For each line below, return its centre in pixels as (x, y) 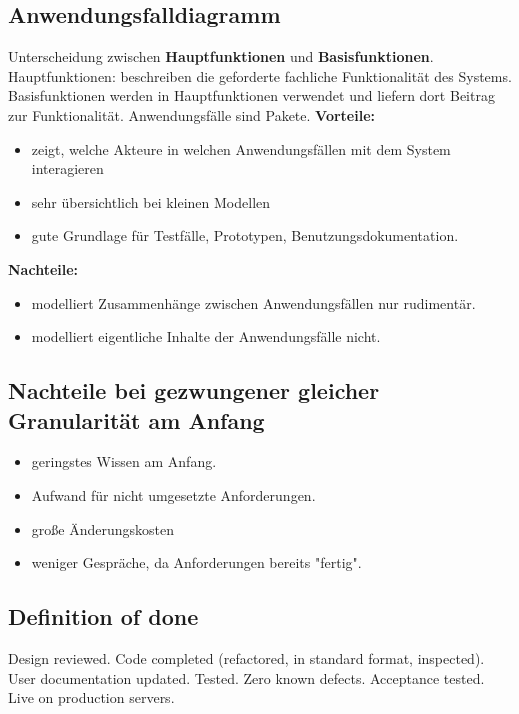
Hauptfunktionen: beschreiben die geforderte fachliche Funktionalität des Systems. (260, 75)
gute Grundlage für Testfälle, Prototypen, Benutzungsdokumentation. (245, 235)
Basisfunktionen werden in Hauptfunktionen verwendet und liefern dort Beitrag (251, 95)
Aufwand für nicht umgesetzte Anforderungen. (173, 494)
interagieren (67, 168)
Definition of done (103, 616)
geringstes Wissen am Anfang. (124, 461)
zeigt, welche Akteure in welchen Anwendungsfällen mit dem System (241, 148)
